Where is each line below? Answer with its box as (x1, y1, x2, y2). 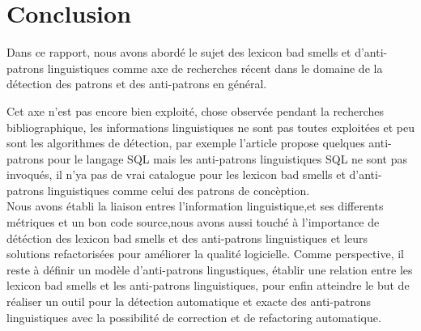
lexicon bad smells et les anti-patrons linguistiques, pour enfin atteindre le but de (6, 277, 410, 294)
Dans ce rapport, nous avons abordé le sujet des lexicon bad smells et (6, 44, 351, 61)
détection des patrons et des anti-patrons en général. (6, 75, 267, 92)
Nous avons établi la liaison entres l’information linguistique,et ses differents (6, 197, 384, 214)
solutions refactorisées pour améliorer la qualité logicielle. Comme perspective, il (6, 245, 404, 262)
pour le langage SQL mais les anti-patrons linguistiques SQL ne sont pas (47, 150, 408, 167)
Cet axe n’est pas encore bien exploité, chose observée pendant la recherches (6, 102, 384, 119)
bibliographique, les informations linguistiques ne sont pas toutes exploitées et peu (6, 118, 415, 135)
